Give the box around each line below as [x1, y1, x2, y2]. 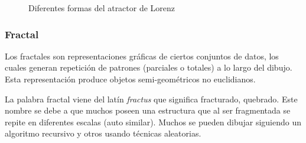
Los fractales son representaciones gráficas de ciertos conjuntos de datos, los [5, 49, 279, 62]
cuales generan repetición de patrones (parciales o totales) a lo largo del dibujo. [5, 61, 292, 74]
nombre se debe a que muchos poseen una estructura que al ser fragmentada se [5, 104, 291, 117]
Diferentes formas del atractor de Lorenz [28, 2, 175, 14]
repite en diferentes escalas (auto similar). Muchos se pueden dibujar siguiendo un [5, 115, 301, 128]
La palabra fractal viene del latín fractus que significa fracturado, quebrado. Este [5, 92, 298, 105]
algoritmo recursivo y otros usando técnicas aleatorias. [5, 127, 201, 139]
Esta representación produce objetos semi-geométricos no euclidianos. [5, 73, 256, 85]
